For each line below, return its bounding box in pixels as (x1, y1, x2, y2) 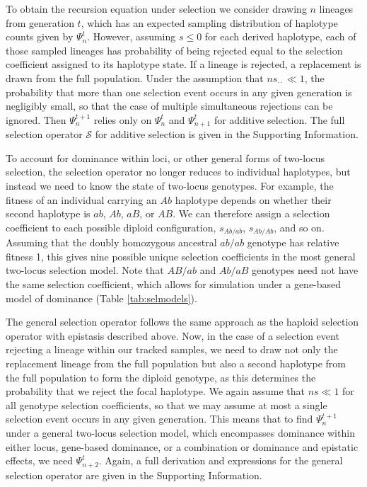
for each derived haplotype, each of (204, 29, 356, 44)
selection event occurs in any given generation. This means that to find (6, 411, 313, 426)
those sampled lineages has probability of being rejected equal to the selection (6, 42, 343, 57)
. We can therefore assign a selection (173, 206, 330, 221)
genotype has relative (247, 235, 339, 250)
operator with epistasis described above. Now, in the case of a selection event (6, 328, 339, 343)
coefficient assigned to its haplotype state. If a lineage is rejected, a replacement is (6, 57, 361, 71)
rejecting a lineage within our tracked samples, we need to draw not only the (6, 342, 338, 357)
